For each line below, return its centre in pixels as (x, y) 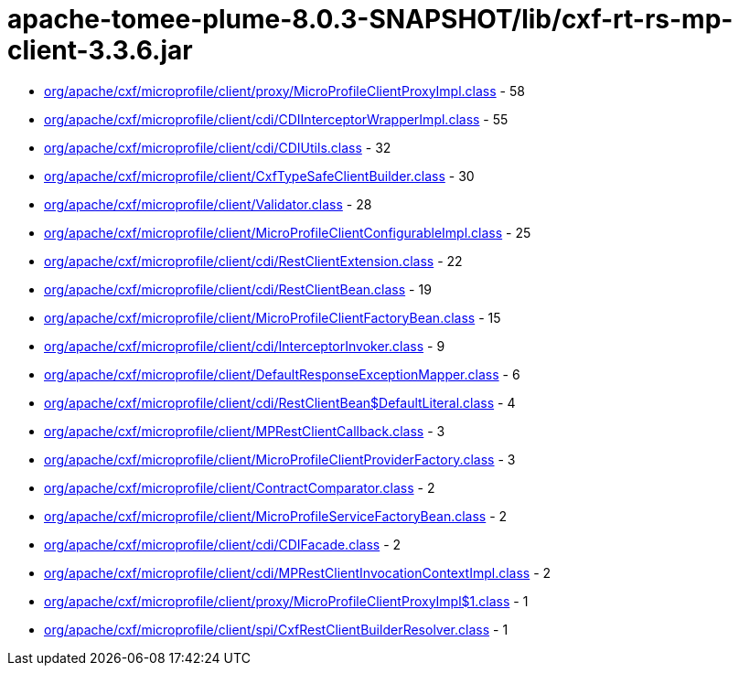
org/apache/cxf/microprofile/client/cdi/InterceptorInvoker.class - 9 (245, 346)
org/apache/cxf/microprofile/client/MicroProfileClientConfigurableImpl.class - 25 (288, 232)
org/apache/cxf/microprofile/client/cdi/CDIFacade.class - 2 (223, 544)
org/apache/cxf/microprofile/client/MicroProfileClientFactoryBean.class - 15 (273, 317)
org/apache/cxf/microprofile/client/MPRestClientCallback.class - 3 (245, 431)
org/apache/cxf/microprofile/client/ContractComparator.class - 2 (240, 487)
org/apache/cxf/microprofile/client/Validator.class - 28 (208, 204)
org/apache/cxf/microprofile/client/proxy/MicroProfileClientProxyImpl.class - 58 (284, 91)
